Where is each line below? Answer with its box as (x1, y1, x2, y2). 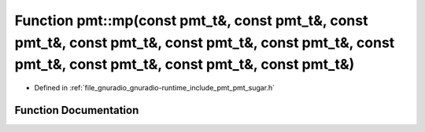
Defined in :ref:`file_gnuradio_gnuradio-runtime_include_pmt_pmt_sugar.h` (34, 83, 275, 93)
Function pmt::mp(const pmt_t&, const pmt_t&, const (14, 12, 368, 29)
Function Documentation (14, 103, 139, 117)
